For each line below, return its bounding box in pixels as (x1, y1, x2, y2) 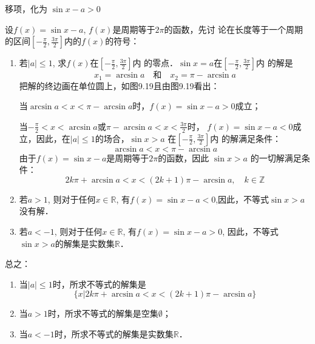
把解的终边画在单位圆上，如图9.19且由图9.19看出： (19, 79, 220, 92)
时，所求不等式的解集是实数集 (54, 328, 174, 340)
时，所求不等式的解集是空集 (47, 307, 158, 320)
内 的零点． (132, 56, 178, 69)
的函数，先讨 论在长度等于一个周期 (164, 22, 303, 35)
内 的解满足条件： (210, 132, 281, 144)
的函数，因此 (158, 151, 209, 164)
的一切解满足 (250, 151, 302, 164)
